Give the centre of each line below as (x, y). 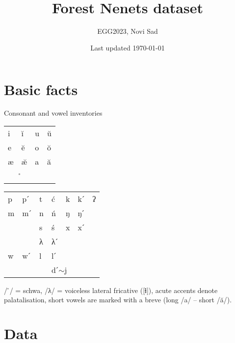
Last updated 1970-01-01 (128, 47)
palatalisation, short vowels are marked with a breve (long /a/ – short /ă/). (118, 300)
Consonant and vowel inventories (53, 113)
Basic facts (41, 89)
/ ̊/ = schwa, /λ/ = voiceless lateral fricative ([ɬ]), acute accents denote (111, 290)
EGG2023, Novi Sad (128, 31)
